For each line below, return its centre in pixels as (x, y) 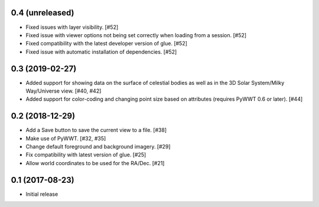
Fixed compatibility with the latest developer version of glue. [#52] (106, 44)
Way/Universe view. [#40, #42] (64, 91)
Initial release (42, 194)
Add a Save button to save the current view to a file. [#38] (96, 130)
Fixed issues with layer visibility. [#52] (72, 27)
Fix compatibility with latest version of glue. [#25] (86, 155)
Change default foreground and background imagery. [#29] (98, 147)
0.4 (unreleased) (43, 13)
